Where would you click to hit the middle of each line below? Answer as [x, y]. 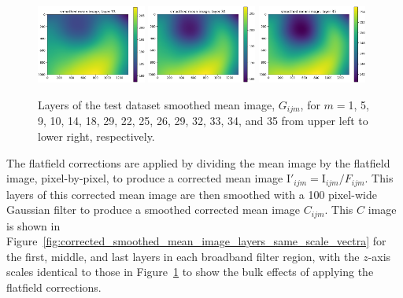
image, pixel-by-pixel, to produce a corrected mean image [145, 178]
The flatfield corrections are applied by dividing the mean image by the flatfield [198, 162]
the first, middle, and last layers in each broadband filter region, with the [183, 256]
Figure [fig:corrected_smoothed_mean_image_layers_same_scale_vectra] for [196, 241]
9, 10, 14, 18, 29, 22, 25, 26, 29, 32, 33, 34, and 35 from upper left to [203, 121]
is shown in [33, 225]
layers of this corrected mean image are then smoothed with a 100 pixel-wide [192, 194]
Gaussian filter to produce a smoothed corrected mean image [153, 210]
